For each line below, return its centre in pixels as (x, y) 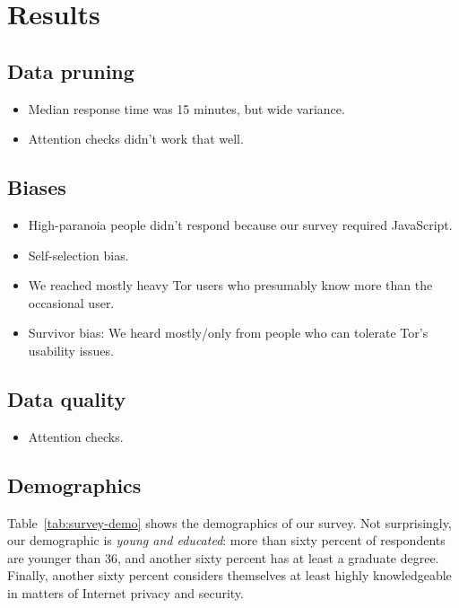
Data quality (67, 398)
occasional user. (71, 302)
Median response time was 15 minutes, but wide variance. (186, 108)
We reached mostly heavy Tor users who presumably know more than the (230, 285)
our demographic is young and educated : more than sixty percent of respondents (226, 540)
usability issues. (71, 350)
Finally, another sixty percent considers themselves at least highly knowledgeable (229, 575)
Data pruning (71, 70)
